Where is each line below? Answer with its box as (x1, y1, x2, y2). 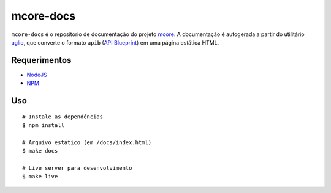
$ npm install (22, 122, 64, 129)
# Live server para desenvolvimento (22, 164, 132, 171)
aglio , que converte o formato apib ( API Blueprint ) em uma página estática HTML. (11, 38, 219, 46)
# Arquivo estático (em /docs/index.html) (22, 139, 152, 146)
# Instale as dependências (22, 113, 104, 120)
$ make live (22, 173, 58, 180)
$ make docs (22, 147, 58, 155)
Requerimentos (11, 55, 72, 65)
